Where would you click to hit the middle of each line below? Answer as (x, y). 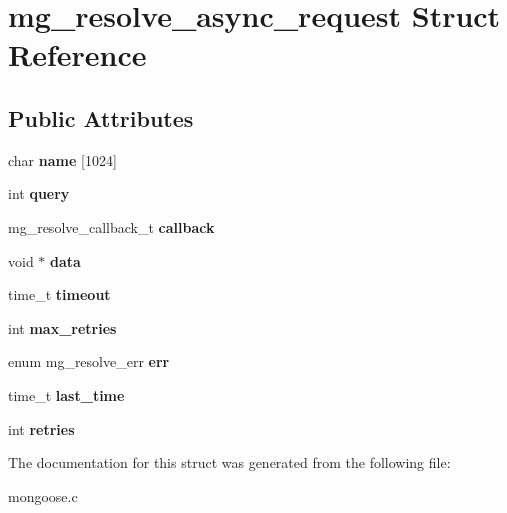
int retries (41, 428)
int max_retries (62, 327)
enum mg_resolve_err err (89, 361)
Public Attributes (101, 117)
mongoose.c (43, 495)
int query (39, 193)
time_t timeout (59, 294)
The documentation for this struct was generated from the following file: (229, 462)
